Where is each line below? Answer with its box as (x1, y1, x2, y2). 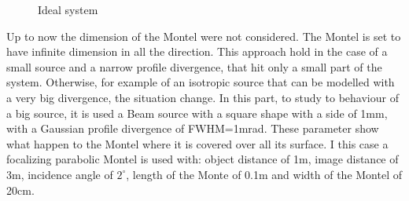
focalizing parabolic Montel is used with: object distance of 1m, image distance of (6, 151, 399, 167)
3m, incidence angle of (6, 166, 113, 182)
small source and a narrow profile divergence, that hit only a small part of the (6, 58, 382, 75)
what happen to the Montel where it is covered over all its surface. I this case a (6, 135, 389, 152)
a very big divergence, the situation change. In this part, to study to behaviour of (6, 89, 399, 105)
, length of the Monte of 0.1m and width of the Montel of (126, 166, 403, 182)
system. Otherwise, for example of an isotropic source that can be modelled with (6, 74, 395, 90)
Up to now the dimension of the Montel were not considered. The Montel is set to (6, 27, 401, 44)
